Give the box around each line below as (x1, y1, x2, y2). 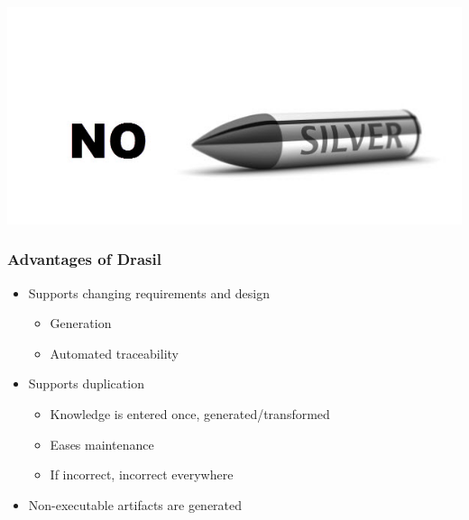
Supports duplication (28, 374, 144, 393)
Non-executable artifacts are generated (28, 495, 243, 514)
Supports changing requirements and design (28, 283, 270, 302)
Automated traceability (50, 343, 179, 362)
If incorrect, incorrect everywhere (50, 465, 234, 484)
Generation (50, 314, 112, 333)
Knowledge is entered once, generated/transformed (50, 405, 330, 423)
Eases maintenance (50, 434, 154, 453)
